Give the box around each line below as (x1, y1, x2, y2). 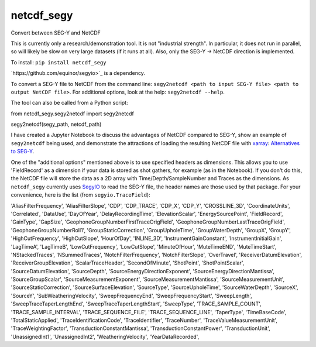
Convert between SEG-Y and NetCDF (11, 29, 101, 36)
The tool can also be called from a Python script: (11, 99, 128, 106)
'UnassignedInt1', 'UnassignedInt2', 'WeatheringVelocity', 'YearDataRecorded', (11, 333, 200, 340)
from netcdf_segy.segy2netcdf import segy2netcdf (11, 110, 134, 117)
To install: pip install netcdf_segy (11, 59, 107, 66)
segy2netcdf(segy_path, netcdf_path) (11, 121, 102, 128)
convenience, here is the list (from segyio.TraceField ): (11, 191, 150, 198)
